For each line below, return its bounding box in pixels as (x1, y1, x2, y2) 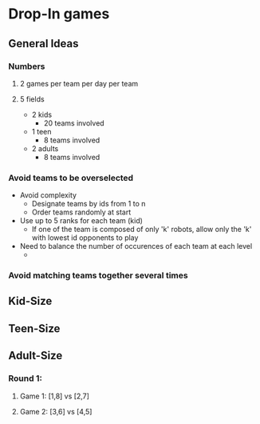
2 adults (31, 143, 59, 153)
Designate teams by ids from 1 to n (31, 199, 146, 209)
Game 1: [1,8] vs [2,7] (19, 391, 90, 401)
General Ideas (8, 37, 79, 50)
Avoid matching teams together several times (8, 270, 189, 281)
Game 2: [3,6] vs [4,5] (19, 406, 93, 416)
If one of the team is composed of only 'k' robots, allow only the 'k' (31, 225, 252, 234)
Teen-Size (8, 322, 61, 335)
